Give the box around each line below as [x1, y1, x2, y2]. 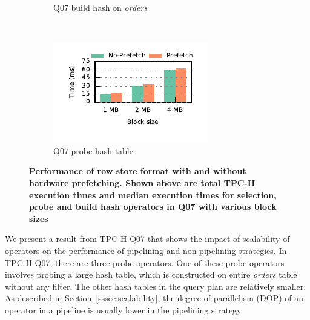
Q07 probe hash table [53, 144, 133, 157]
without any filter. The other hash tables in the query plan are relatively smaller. [5, 279, 306, 292]
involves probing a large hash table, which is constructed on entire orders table [5, 268, 297, 281]
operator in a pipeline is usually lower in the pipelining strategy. [5, 303, 243, 316]
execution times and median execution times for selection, [29, 188, 277, 201]
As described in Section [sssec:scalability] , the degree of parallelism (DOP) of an [5, 292, 303, 304]
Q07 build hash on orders [53, 1, 148, 13]
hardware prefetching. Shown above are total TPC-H [29, 176, 256, 189]
